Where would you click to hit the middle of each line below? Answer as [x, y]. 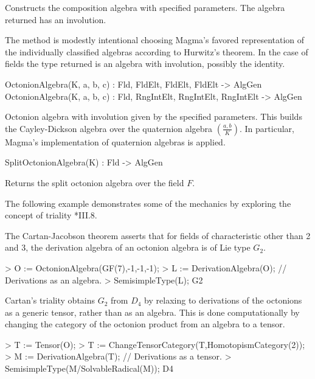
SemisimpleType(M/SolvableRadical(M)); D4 [89, 368]
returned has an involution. [56, 19]
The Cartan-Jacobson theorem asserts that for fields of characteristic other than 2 [158, 235]
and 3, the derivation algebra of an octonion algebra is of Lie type [128, 247]
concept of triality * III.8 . [51, 215]
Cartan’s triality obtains [50, 300]
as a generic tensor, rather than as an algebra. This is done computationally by [152, 312]
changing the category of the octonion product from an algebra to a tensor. [145, 324]
